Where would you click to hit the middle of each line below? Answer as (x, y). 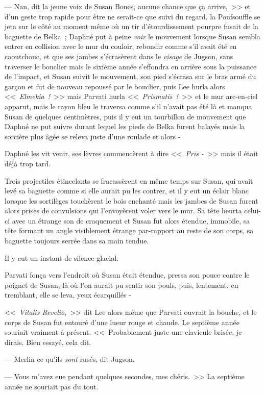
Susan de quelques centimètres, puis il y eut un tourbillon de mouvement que (125, 116)
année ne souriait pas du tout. (52, 386)
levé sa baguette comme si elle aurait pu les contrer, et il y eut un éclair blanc (127, 191)
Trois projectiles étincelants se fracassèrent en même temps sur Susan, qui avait (129, 180)
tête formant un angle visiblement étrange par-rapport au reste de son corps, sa (129, 230)
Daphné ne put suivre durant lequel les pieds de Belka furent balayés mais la (125, 126)
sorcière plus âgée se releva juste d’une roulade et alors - (93, 136)
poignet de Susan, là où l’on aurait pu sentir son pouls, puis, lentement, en (122, 285)
